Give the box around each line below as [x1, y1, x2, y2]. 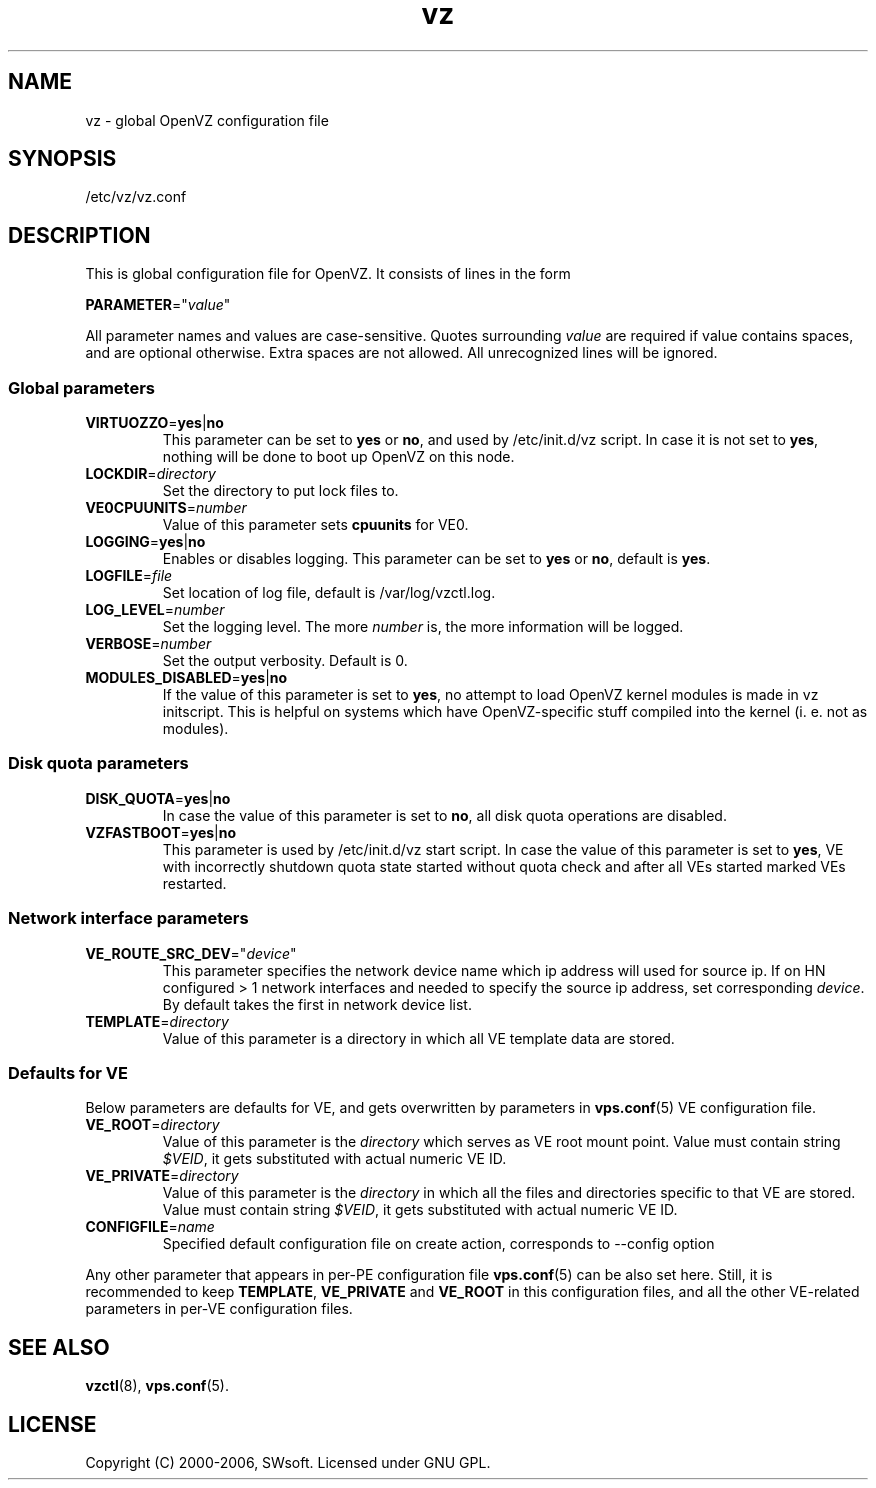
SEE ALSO [8, 1334, 110, 1360]
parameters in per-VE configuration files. [85, 1300, 353, 1318]
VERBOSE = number [85, 635, 212, 653]
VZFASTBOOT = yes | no [85, 823, 237, 841]
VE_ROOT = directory [85, 1116, 220, 1134]
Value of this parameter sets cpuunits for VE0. [162, 516, 469, 534]
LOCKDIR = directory [85, 465, 216, 483]
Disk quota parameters [8, 753, 189, 774]
